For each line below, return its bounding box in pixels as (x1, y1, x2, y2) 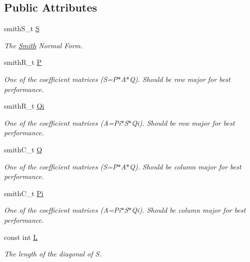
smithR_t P (4, 57, 42, 67)
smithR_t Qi (4, 101, 45, 111)
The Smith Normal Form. (4, 40, 83, 50)
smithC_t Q (4, 144, 42, 154)
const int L (4, 231, 38, 242)
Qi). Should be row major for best (132, 117, 235, 128)
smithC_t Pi (4, 188, 44, 198)
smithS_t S (4, 23, 40, 34)
